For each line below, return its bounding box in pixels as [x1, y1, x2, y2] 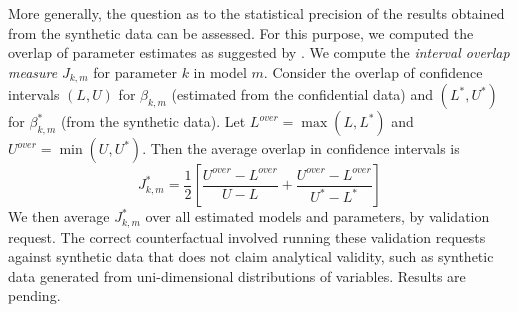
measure [8, 61, 58, 82]
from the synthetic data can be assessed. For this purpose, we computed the [8, 22, 474, 43]
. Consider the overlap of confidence [263, 61, 483, 82]
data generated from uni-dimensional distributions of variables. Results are [8, 265, 466, 286]
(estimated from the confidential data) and [171, 84, 433, 105]
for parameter [93, 61, 177, 82]
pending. [8, 285, 61, 306]
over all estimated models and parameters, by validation [145, 206, 490, 227]
